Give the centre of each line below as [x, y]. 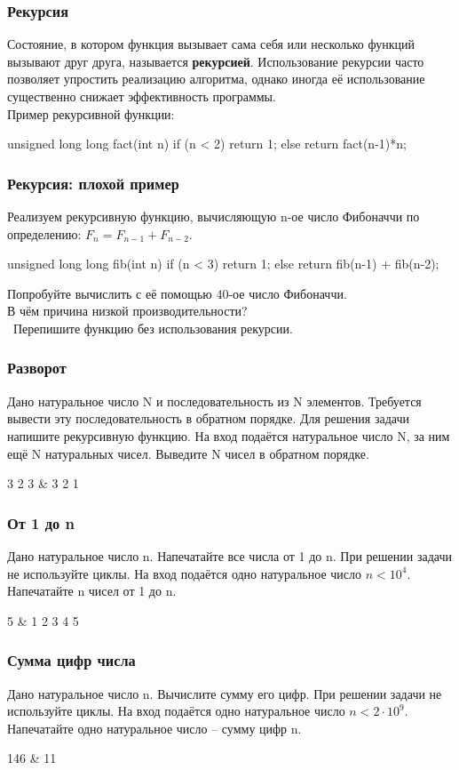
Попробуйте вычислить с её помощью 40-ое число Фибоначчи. [177, 293]
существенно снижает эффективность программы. [142, 96]
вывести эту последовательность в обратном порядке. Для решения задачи [208, 418]
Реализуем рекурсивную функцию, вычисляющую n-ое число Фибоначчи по [214, 216]
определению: [44, 233]
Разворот [37, 368]
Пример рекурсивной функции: [91, 113]
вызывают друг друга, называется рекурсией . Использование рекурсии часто [216, 61]
